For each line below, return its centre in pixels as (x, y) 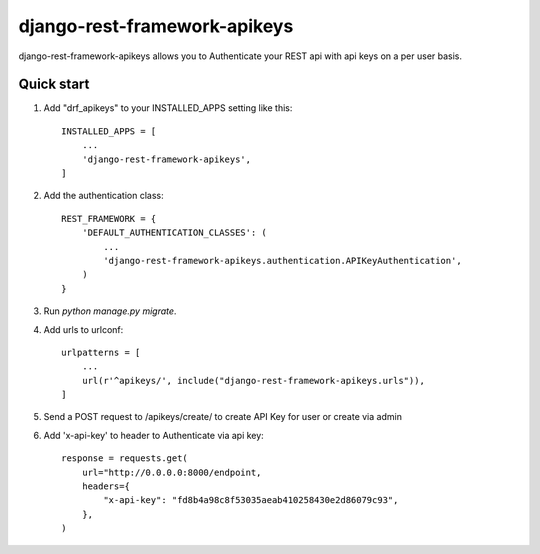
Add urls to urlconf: (83, 329)
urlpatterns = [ (101, 352)
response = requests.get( (125, 458)
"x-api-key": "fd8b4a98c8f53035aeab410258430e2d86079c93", (251, 500)
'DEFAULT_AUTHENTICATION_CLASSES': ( (174, 233)
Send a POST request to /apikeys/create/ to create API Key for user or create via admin (222, 417)
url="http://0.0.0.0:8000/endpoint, (171, 472)
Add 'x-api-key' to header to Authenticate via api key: (153, 435)
